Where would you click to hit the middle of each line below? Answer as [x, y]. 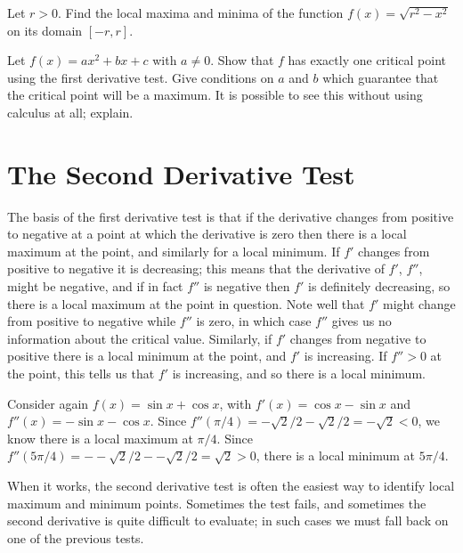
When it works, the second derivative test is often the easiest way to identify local [231, 485]
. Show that [242, 60]
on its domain [45, 30]
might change [419, 303]
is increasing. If [345, 356]
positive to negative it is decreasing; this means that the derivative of [196, 268]
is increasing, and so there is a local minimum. [299, 374]
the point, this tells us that [81, 374]
